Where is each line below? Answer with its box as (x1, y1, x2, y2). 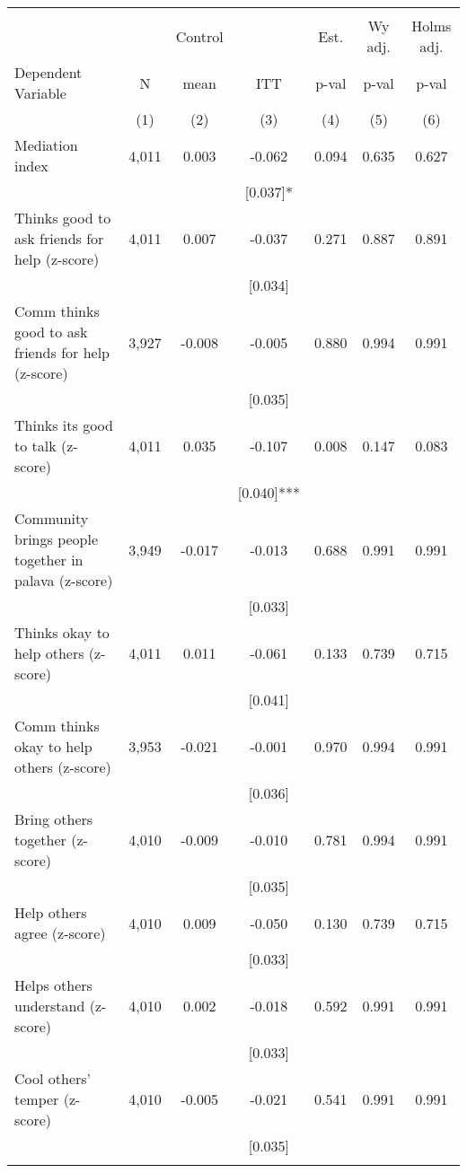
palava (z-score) (14, 570, 113, 591)
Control (175, 25, 224, 47)
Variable (14, 83, 66, 103)
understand (14, 995, 85, 1016)
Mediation (14, 135, 78, 155)
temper (14, 1089, 59, 1109)
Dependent (14, 62, 83, 83)
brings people (14, 529, 99, 549)
